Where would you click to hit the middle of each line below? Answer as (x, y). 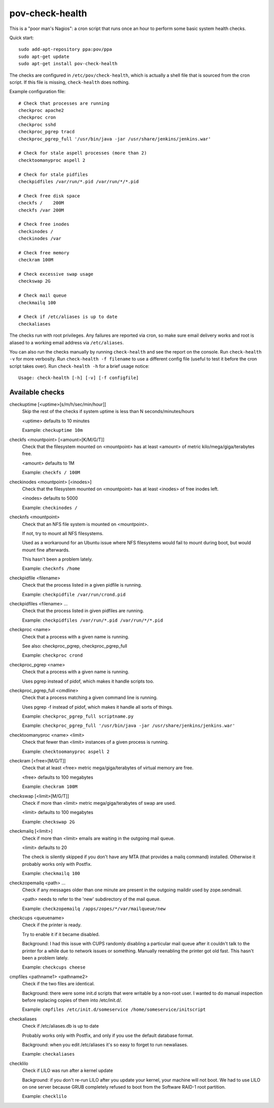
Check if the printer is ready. (52, 925)
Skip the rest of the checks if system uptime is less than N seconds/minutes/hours (108, 412)
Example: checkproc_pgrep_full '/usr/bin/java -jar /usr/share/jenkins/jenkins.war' (129, 725)
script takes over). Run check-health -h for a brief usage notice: (79, 366)
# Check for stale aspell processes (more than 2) (83, 153)
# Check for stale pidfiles (53, 174)
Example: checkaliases (48, 1054)
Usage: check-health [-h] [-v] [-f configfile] (79, 378)
